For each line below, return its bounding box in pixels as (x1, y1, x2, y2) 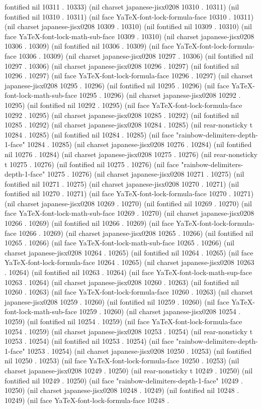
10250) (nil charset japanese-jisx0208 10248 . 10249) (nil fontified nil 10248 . (5, 385, 239, 395)
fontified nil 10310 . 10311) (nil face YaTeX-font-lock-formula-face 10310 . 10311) (5, 11, 254, 22)
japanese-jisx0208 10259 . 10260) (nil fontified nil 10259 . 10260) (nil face (5, 296, 229, 307)
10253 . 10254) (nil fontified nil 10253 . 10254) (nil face (5, 336, 174, 346)
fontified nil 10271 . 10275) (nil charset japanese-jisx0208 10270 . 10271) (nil (5, 178, 239, 189)
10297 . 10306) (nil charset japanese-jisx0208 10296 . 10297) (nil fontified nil (5, 60, 239, 71)
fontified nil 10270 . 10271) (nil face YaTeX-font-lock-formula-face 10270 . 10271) (5, 188, 254, 199)
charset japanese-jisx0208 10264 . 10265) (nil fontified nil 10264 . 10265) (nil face (5, 247, 253, 257)
